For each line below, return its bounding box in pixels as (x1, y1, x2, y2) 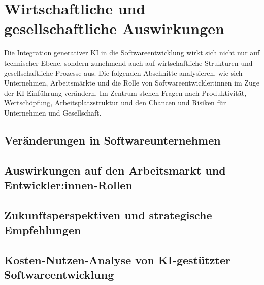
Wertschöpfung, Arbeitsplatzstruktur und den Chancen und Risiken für (4, 97, 226, 108)
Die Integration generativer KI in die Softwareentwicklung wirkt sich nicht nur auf (4, 47, 260, 58)
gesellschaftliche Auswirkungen (4, 18, 224, 39)
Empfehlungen (4, 222, 81, 238)
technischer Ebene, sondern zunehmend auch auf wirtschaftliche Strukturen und (4, 57, 253, 68)
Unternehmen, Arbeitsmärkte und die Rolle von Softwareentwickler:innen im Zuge (4, 77, 259, 88)
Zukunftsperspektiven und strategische (4, 207, 212, 222)
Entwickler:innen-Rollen (4, 177, 133, 193)
